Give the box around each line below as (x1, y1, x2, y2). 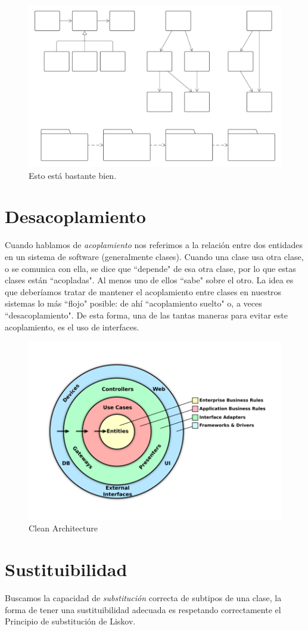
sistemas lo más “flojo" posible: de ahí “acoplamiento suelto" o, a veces (5, 297, 262, 310)
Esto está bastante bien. (29, 169, 117, 181)
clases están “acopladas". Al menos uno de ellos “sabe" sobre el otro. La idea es (5, 274, 294, 286)
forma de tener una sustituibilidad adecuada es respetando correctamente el (5, 603, 281, 615)
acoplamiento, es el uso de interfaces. (5, 320, 139, 333)
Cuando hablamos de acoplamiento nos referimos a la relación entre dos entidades (5, 239, 303, 251)
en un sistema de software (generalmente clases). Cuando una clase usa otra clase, (5, 250, 304, 262)
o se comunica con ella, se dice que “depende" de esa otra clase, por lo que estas (5, 262, 296, 274)
